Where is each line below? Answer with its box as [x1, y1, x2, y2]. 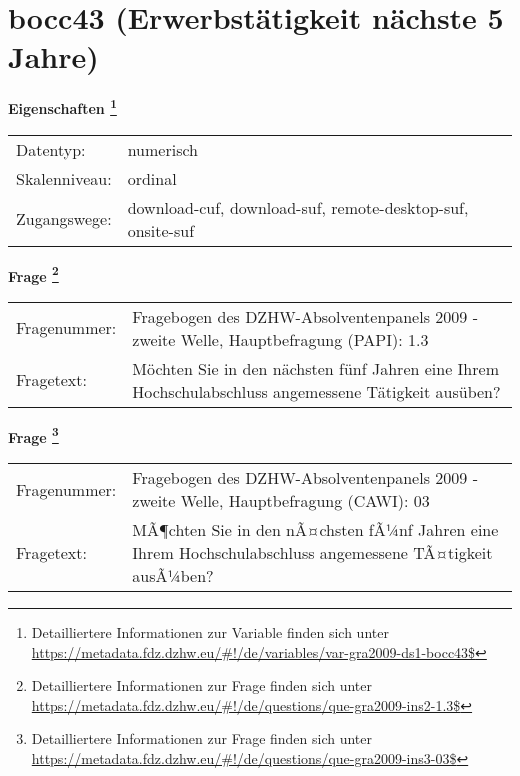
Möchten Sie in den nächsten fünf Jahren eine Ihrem [132, 356, 499, 380]
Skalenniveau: [16, 166, 112, 190]
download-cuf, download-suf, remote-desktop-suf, [127, 195, 469, 219]
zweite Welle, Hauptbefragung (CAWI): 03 [132, 489, 430, 513]
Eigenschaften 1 [8, 95, 117, 118]
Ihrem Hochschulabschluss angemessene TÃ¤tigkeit [132, 541, 493, 565]
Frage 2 [8, 262, 59, 286]
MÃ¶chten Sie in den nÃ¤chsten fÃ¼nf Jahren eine [132, 518, 499, 542]
